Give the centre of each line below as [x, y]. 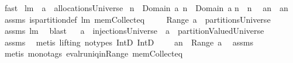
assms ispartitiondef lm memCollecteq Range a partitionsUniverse [137, 19]
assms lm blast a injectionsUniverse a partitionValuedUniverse [134, 31]
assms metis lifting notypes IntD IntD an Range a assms [129, 42]
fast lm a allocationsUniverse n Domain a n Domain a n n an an [146, 8]
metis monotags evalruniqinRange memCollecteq [94, 53]
